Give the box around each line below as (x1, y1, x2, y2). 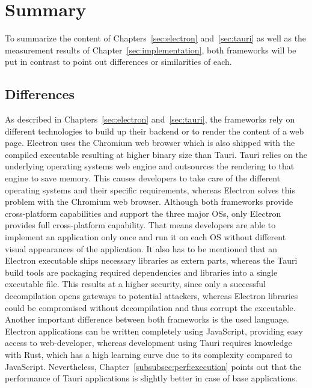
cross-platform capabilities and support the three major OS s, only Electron (5, 207, 281, 219)
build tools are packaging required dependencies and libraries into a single (5, 265, 278, 278)
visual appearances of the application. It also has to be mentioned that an (5, 242, 278, 255)
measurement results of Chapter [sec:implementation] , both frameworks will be (5, 43, 296, 56)
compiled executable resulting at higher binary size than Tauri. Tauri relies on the (5, 148, 307, 160)
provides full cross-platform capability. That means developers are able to (5, 219, 276, 231)
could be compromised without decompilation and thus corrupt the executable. (5, 301, 296, 314)
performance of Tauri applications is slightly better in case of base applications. (5, 372, 298, 384)
